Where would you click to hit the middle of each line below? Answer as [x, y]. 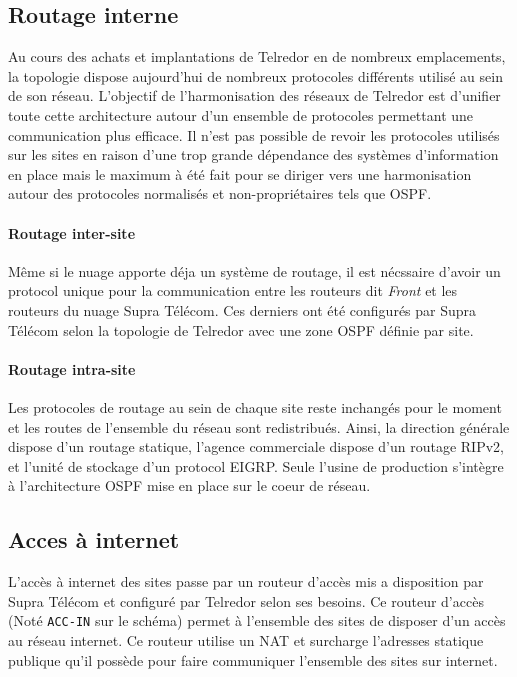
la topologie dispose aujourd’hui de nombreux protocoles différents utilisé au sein [255, 75]
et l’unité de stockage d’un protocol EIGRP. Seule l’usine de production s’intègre [256, 465]
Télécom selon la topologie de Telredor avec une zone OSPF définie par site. [241, 329]
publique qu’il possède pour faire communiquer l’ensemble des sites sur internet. [253, 659]
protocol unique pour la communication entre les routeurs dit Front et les [233, 290]
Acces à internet [94, 539]
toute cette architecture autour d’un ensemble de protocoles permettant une [241, 114]
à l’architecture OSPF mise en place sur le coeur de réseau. [189, 485]
